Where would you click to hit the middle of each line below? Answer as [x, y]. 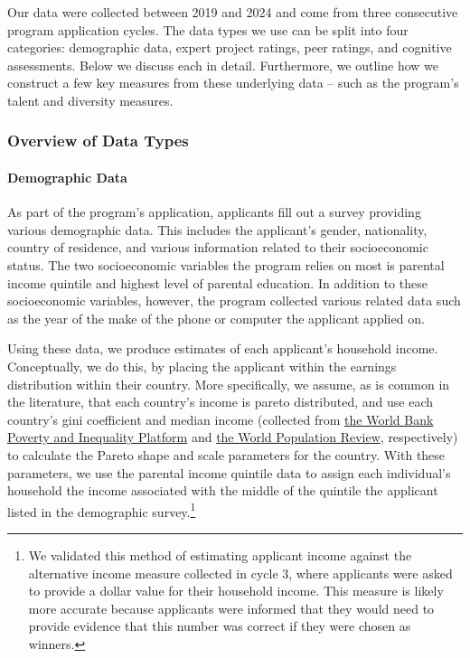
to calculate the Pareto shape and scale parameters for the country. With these [226, 454]
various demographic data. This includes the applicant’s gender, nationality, [217, 229]
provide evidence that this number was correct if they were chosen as [220, 626]
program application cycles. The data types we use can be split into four [208, 29]
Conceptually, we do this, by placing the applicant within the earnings [202, 366]
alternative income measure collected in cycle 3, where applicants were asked [240, 573]
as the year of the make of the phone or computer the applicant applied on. [216, 318]
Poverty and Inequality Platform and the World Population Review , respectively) [233, 437]
